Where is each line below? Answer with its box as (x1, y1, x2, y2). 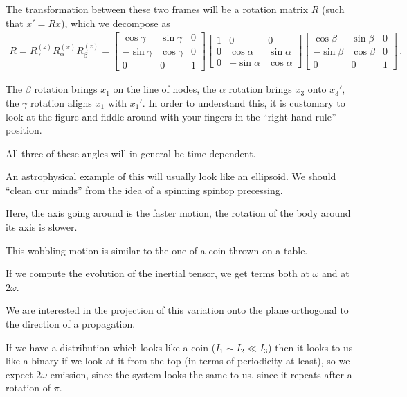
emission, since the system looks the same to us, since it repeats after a (50, 367, 352, 381)
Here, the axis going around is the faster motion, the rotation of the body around (6, 206, 351, 220)
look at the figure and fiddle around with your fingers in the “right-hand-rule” (6, 109, 336, 123)
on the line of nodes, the (113, 82, 217, 96)
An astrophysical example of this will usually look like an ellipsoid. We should (6, 169, 336, 184)
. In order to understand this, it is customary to (142, 95, 345, 109)
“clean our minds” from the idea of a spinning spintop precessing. (6, 182, 283, 197)
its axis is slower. (6, 220, 78, 234)
